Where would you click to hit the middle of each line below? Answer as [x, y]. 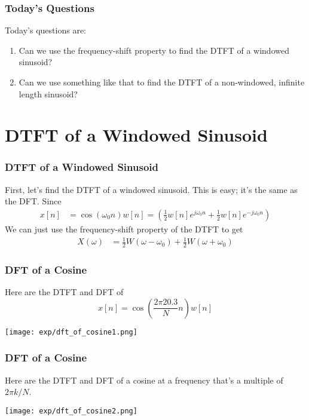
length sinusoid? [48, 93]
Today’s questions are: [45, 30]
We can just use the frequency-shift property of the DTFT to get [124, 229]
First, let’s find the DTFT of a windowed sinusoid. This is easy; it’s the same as [151, 189]
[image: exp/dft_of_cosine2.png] [71, 411]
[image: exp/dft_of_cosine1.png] [71, 332]
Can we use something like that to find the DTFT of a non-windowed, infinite [162, 82]
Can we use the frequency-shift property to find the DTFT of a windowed [154, 50]
